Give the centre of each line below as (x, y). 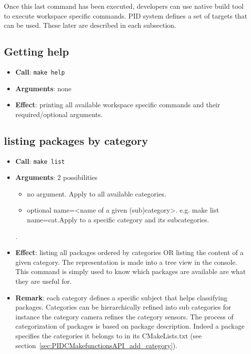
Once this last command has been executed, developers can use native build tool (124, 6)
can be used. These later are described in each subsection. (90, 25)
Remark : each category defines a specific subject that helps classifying (121, 297)
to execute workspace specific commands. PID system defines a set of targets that (126, 15)
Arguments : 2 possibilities (56, 177)
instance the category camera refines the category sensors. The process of (124, 316)
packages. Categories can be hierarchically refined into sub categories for (123, 307)
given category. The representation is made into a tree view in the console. (126, 262)
